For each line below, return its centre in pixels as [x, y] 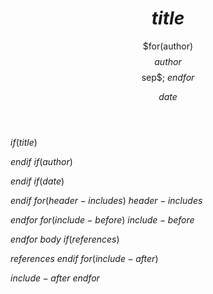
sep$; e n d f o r [168, 77]
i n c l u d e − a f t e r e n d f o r [55, 278]
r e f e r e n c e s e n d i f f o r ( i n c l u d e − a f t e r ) [84, 258]
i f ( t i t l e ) [24, 142]
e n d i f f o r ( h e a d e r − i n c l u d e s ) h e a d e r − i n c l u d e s [106, 200]
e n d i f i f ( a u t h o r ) [41, 161]
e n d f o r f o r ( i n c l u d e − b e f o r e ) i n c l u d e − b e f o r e [102, 219]
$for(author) [168, 46]
